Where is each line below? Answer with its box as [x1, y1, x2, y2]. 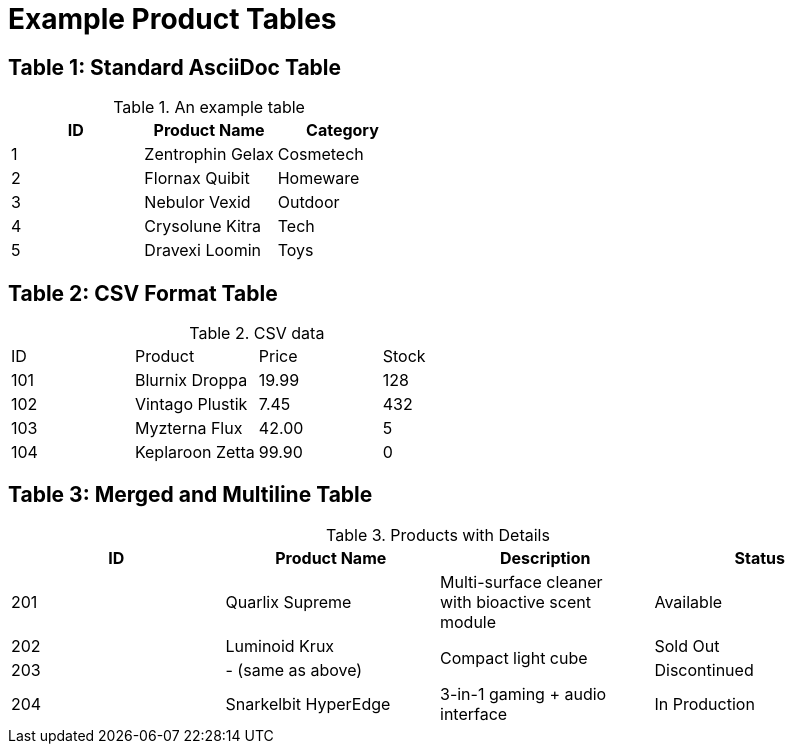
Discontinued [654, 659, 754, 680]
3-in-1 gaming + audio [440, 683, 607, 704]
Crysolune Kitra [144, 216, 262, 237]
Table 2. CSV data [189, 323, 325, 344]
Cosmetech [277, 144, 364, 165]
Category [306, 120, 379, 141]
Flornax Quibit [144, 168, 250, 189]
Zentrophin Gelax [144, 144, 274, 165]
